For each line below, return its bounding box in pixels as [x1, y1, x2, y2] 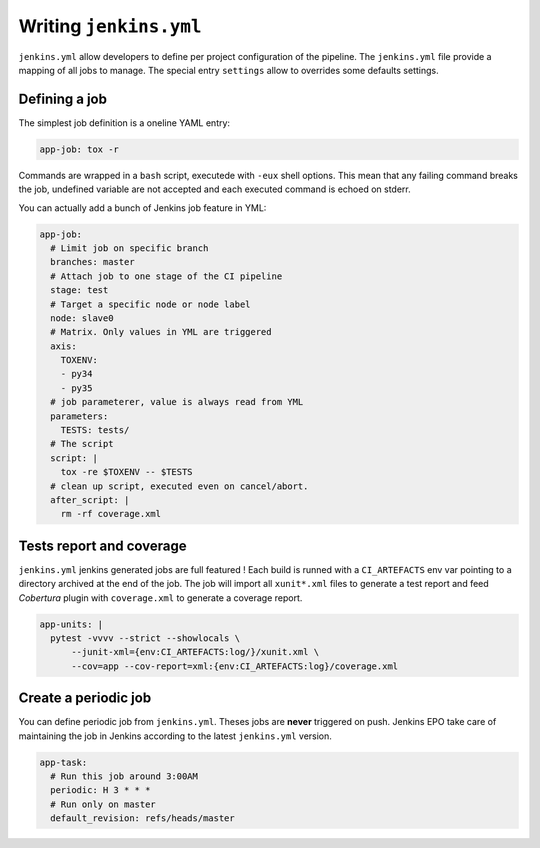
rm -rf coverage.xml [60, 508, 162, 520]
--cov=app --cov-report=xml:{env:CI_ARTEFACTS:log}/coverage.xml [71, 660, 399, 672]
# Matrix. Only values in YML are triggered [50, 326, 272, 338]
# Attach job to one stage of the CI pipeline [50, 270, 283, 282]
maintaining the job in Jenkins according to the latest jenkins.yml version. [18, 730, 332, 742]
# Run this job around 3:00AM [50, 771, 199, 782]
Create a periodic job [18, 690, 152, 707]
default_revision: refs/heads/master [50, 813, 235, 824]
